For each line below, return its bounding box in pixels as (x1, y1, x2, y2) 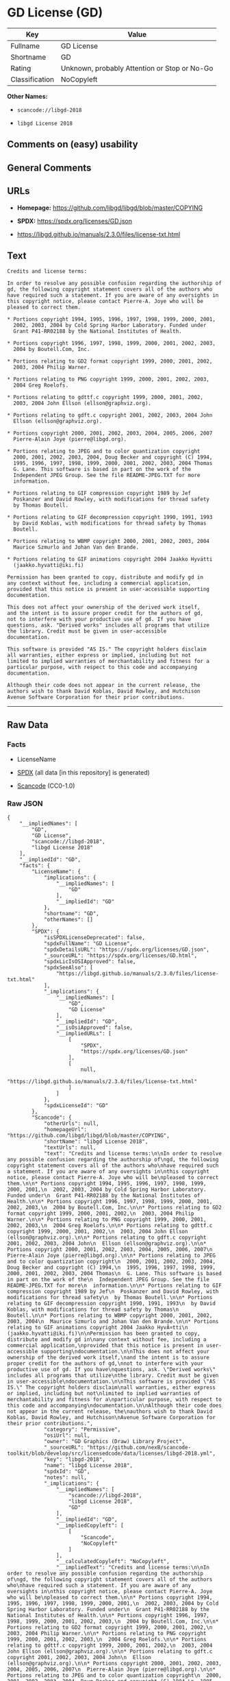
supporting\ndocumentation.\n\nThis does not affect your (40, 1349, 210, 1355)
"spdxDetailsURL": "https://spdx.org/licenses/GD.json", (43, 946, 210, 954)
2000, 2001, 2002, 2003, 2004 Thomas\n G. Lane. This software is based (7, 1270, 222, 1277)
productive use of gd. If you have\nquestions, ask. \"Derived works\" (7, 1366, 216, 1373)
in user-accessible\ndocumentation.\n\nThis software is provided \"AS (7, 1378, 216, 1386)
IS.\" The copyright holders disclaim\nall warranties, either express (7, 1384, 216, 1391)
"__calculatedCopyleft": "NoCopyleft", (55, 1558, 170, 1565)
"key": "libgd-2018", (43, 1456, 106, 1463)
